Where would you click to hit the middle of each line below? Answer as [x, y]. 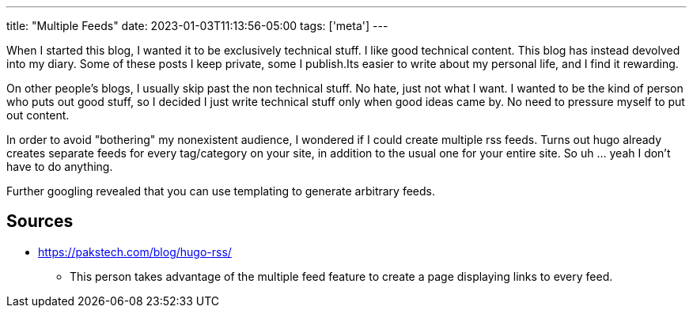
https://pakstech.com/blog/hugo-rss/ [135, 252]
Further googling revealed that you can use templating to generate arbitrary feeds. [221, 191]
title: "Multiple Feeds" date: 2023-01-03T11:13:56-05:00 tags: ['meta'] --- [197, 26]
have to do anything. [60, 166]
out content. [38, 115]
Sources [40, 221]
